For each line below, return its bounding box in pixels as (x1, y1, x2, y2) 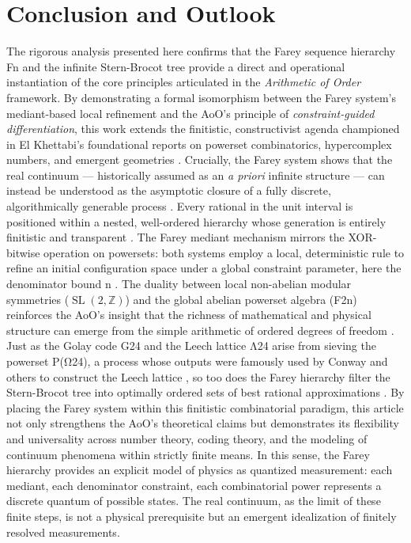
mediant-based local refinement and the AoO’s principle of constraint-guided (6, 104, 375, 121)
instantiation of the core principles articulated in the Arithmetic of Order (6, 74, 361, 90)
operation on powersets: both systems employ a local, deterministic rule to (43, 244, 405, 260)
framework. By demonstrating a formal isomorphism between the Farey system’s (6, 89, 396, 105)
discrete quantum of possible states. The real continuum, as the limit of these (6, 492, 381, 509)
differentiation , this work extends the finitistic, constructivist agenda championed (6, 120, 400, 137)
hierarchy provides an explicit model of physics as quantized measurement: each (6, 461, 393, 478)
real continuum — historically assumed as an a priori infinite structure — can (6, 166, 385, 183)
